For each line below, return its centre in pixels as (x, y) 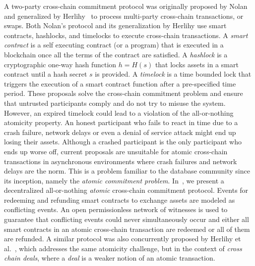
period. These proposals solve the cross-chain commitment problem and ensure (124, 93)
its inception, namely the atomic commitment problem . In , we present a (114, 180)
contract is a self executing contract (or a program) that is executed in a (114, 45)
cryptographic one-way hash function (60, 64)
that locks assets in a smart (197, 64)
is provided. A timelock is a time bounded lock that (173, 74)
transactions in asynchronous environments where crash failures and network (121, 161)
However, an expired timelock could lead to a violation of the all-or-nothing (119, 112)
